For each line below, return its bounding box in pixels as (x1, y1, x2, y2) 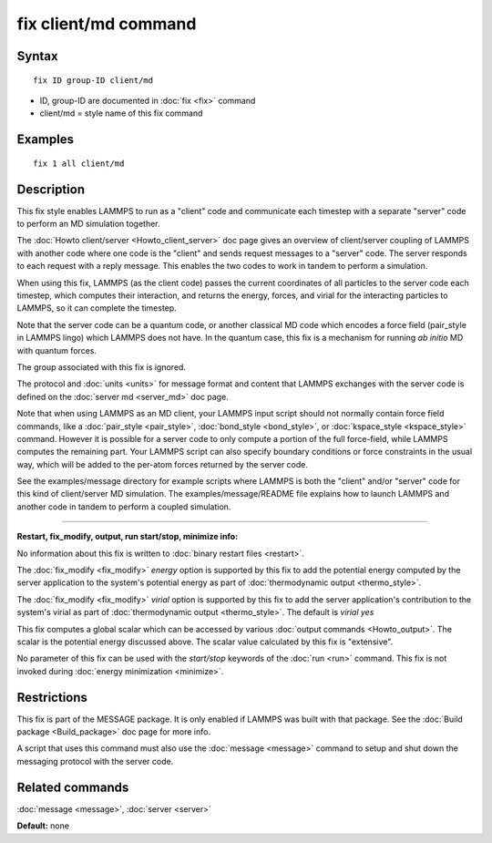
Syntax (16, 48, 58, 64)
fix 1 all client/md (33, 158, 125, 169)
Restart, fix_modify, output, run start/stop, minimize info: (16, 531, 239, 542)
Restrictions (16, 689, 88, 705)
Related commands (16, 779, 129, 795)
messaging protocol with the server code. (16, 756, 174, 766)
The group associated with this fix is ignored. (16, 361, 187, 373)
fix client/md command (16, 14, 197, 34)
